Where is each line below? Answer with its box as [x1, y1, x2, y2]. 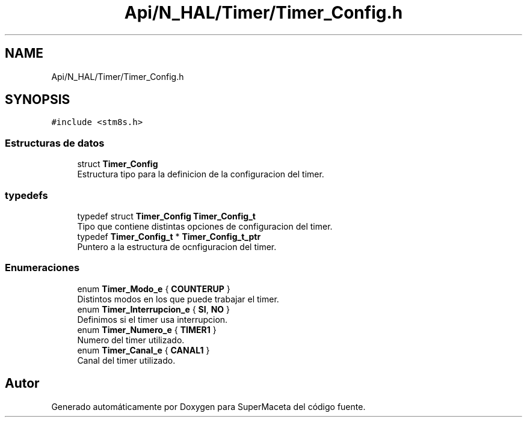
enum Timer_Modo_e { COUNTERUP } [77, 283, 230, 294]
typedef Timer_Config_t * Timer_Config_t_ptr [77, 231, 261, 242]
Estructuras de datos [5, 136, 105, 149]
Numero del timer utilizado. [77, 334, 185, 345]
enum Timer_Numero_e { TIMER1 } [77, 324, 217, 335]
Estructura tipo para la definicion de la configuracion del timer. [77, 169, 324, 180]
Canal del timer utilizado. [77, 355, 176, 365]
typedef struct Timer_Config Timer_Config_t [77, 210, 256, 221]
